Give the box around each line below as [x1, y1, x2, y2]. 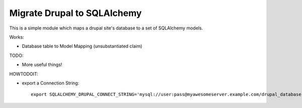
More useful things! [22, 61, 62, 67]
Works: [9, 34, 25, 40]
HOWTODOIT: [9, 70, 39, 77]
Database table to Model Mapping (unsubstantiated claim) [22, 43, 142, 49]
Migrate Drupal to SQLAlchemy [9, 7, 142, 18]
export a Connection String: [22, 80, 80, 86]
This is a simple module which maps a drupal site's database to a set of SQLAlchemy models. [9, 25, 203, 31]
